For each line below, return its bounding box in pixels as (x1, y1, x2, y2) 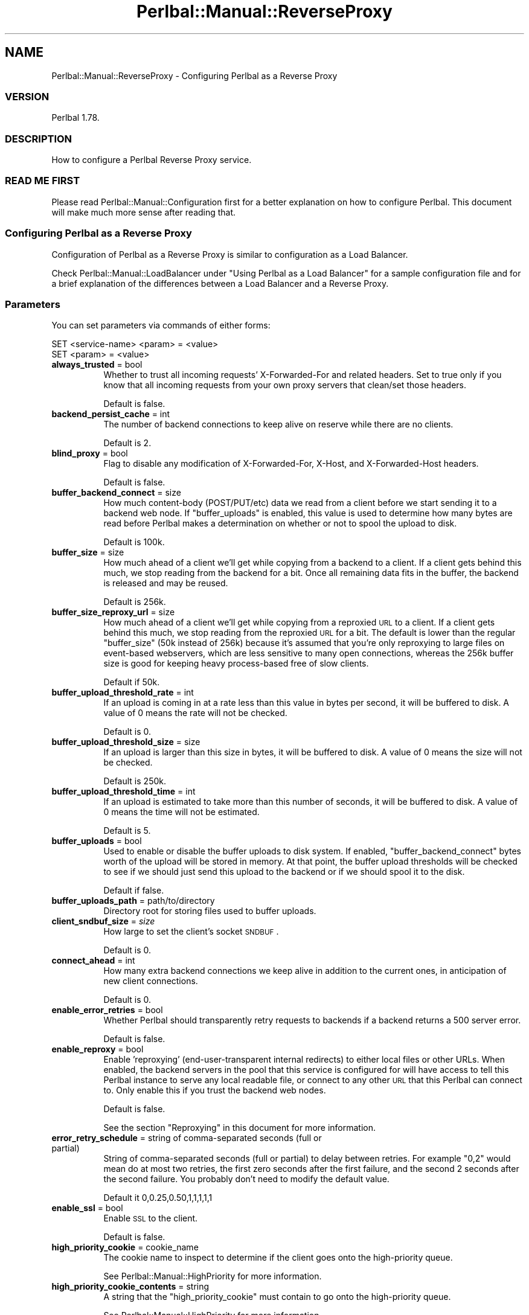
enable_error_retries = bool (51, 1005, 163, 1016)
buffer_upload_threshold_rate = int (51, 687, 194, 698)
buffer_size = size (51, 547, 124, 558)
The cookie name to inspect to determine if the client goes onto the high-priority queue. (103, 1252, 453, 1263)
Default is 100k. (103, 537, 165, 548)
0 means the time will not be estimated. (103, 807, 260, 817)
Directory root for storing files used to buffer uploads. (103, 906, 316, 917)
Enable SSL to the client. (103, 1213, 198, 1224)
